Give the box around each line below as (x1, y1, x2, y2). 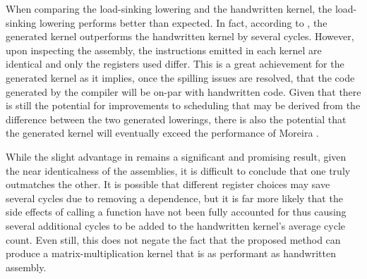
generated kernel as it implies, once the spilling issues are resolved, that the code (6, 70, 355, 85)
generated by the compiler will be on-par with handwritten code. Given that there (6, 84, 361, 99)
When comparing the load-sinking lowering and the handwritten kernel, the (6, 1, 332, 15)
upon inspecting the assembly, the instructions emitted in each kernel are (6, 42, 322, 57)
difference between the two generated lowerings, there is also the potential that (6, 111, 347, 126)
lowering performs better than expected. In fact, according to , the (39, 15, 327, 30)
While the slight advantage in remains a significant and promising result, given (6, 149, 347, 163)
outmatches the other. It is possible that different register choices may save (6, 177, 330, 192)
